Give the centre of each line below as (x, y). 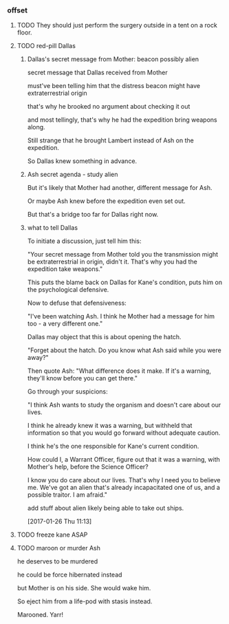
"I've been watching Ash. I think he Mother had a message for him (121, 316)
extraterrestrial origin (57, 93)
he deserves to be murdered (57, 561)
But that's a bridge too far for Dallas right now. (93, 215)
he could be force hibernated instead (69, 575)
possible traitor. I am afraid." (67, 495)
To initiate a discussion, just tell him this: (84, 241)
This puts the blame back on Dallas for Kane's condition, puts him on (124, 282)
